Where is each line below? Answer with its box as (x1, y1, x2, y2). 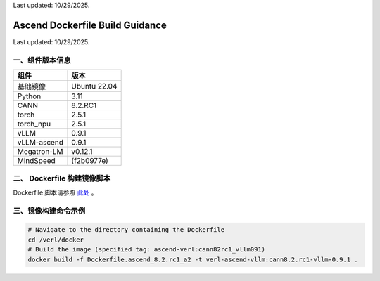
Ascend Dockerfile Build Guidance (13, 19, 167, 31)
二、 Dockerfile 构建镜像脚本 (13, 174, 111, 183)
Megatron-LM (17, 147, 63, 157)
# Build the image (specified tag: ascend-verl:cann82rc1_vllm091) (27, 246, 266, 254)
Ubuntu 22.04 (71, 81, 118, 91)
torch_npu (17, 119, 51, 129)
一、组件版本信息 (13, 55, 71, 65)
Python (17, 91, 42, 101)
